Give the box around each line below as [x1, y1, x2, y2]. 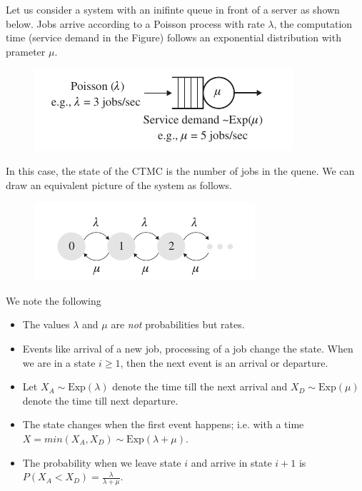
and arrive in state [191, 455, 272, 470]
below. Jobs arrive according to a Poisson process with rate [6, 16, 265, 31]
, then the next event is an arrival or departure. [120, 355, 328, 370]
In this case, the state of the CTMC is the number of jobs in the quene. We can [6, 163, 355, 178]
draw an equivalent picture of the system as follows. [6, 177, 232, 192]
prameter [6, 44, 46, 59]
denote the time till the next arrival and [112, 379, 288, 394]
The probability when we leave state [22, 455, 181, 470]
